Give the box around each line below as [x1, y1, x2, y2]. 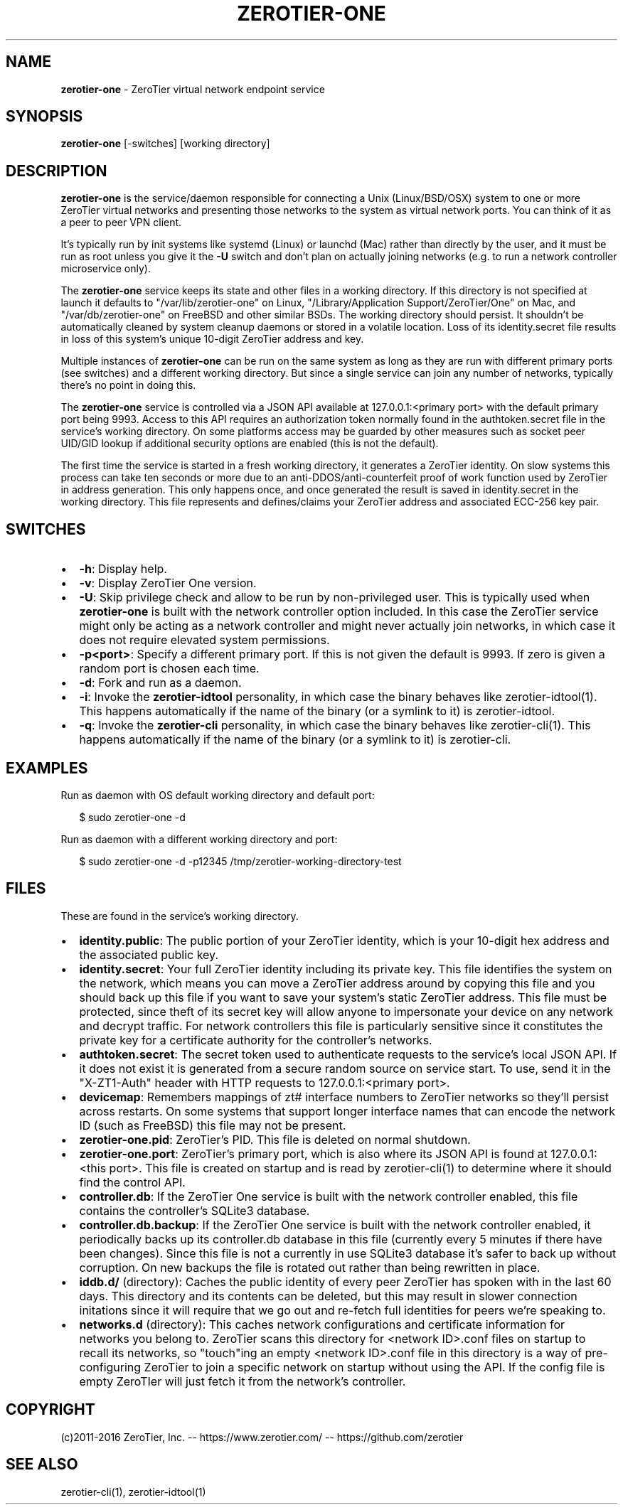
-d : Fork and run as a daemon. [79, 675, 242, 690]
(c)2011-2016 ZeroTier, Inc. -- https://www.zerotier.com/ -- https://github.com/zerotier [60, 1430, 464, 1443]
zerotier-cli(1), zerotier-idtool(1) [60, 1485, 206, 1498]
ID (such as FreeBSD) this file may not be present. [79, 1118, 346, 1132]
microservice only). [60, 262, 151, 275]
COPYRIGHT [6, 1401, 95, 1419]
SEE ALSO [6, 1455, 78, 1474]
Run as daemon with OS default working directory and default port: [60, 788, 375, 801]
